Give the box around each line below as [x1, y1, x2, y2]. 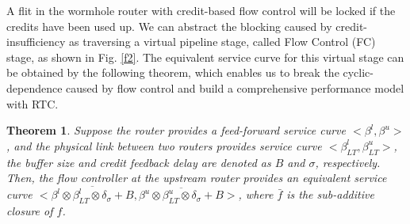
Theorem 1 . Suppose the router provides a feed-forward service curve [6, 122, 346, 139]
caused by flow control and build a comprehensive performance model [66, 79, 404, 96]
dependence [6, 79, 63, 96]
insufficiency [6, 33, 66, 50]
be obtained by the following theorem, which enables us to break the [6, 64, 339, 81]
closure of [6, 203, 53, 219]
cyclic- [343, 64, 374, 81]
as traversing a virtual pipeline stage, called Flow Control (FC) [69, 33, 376, 50]
